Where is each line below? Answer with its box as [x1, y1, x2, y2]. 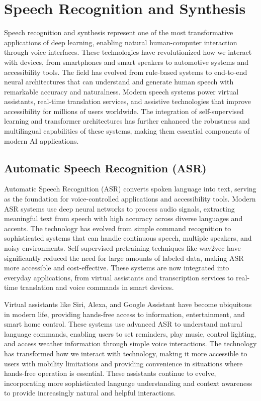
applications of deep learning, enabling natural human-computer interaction [4, 37, 237, 47]
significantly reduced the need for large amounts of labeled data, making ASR [4, 252, 244, 263]
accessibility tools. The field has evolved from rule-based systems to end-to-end [4, 66, 247, 77]
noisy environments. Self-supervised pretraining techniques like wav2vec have [4, 243, 241, 253]
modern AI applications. [4, 135, 79, 146]
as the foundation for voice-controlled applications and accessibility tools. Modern [4, 193, 256, 204]
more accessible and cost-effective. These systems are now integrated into [4, 262, 229, 273]
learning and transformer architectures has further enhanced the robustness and [4, 116, 250, 126]
